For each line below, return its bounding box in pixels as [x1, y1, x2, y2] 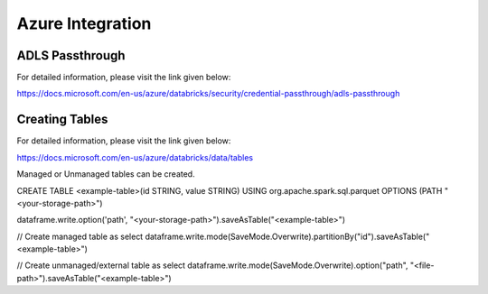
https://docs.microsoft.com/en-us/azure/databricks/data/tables [16, 152, 253, 162]
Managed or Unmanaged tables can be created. [16, 169, 195, 179]
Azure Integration [16, 14, 152, 33]
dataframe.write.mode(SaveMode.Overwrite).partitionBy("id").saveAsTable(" [145, 231, 430, 242]
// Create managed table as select [16, 231, 144, 242]
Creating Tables [16, 112, 108, 127]
